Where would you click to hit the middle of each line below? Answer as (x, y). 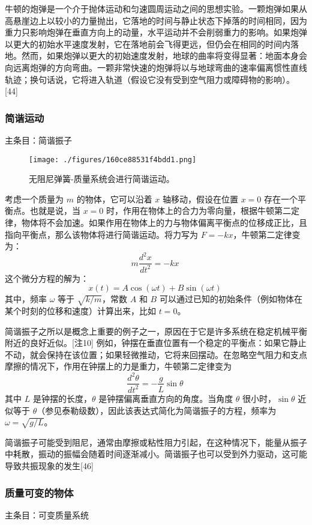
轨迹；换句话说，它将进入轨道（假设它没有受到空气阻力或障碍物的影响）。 (150, 79)
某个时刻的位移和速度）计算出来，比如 (80, 311)
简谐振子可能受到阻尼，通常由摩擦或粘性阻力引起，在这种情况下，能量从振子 (156, 442)
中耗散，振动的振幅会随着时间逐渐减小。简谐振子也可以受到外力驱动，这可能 (156, 454)
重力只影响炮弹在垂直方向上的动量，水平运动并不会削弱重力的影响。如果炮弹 (156, 32)
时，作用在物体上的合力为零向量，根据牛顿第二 (199, 211)
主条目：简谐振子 (38, 140)
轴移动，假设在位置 (200, 199)
